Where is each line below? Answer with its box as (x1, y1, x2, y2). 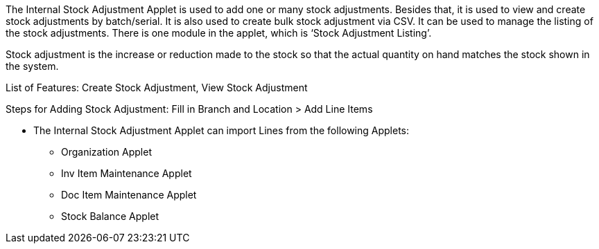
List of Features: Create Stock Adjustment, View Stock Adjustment (6, 82, 308, 93)
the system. (6, 60, 59, 72)
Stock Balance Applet (61, 210, 159, 222)
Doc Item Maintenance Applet (61, 189, 197, 201)
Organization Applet (61, 146, 152, 158)
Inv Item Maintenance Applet (61, 167, 192, 179)
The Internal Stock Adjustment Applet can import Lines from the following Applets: (33, 124, 410, 136)
